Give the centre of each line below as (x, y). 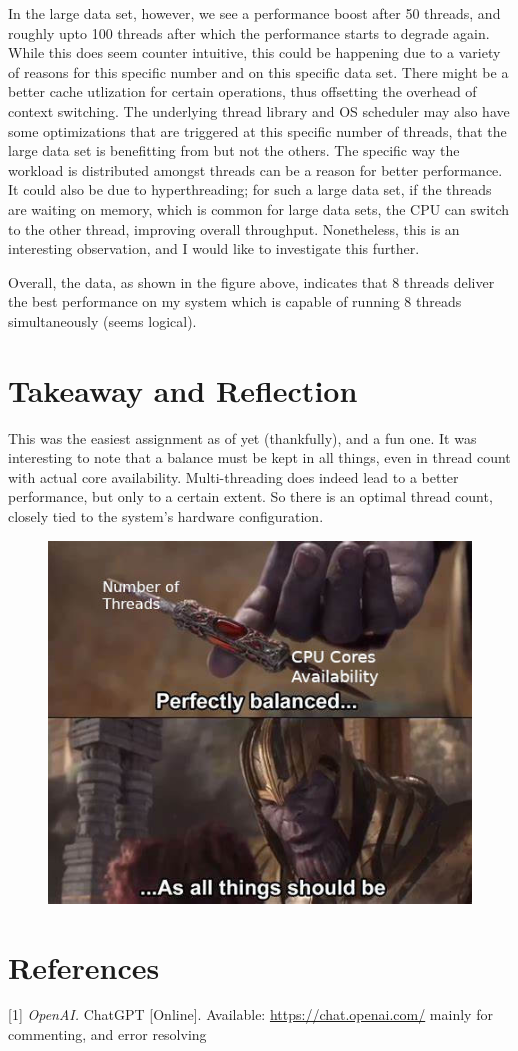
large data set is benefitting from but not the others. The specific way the (234, 150)
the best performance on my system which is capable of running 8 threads (235, 301)
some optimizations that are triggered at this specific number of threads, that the (257, 130)
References (84, 966)
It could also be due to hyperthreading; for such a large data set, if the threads (250, 189)
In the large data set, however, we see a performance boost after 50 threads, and (254, 13)
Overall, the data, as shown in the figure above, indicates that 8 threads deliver (251, 281)
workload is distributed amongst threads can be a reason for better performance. (255, 169)
